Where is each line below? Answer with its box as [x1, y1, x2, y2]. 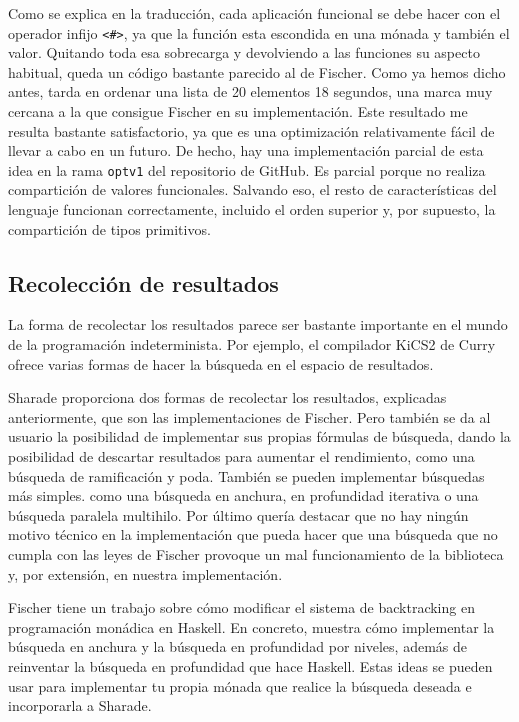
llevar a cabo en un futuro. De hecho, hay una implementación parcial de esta [8, 140, 484, 161]
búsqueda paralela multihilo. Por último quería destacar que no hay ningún [8, 504, 469, 525]
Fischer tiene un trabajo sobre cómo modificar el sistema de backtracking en [8, 597, 475, 618]
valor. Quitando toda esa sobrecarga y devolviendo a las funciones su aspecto [8, 42, 480, 63]
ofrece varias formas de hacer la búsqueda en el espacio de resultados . [8, 353, 434, 374]
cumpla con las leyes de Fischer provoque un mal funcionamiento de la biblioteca [8, 543, 504, 564]
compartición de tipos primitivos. [8, 218, 211, 239]
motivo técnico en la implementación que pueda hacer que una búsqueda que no [8, 524, 498, 545]
